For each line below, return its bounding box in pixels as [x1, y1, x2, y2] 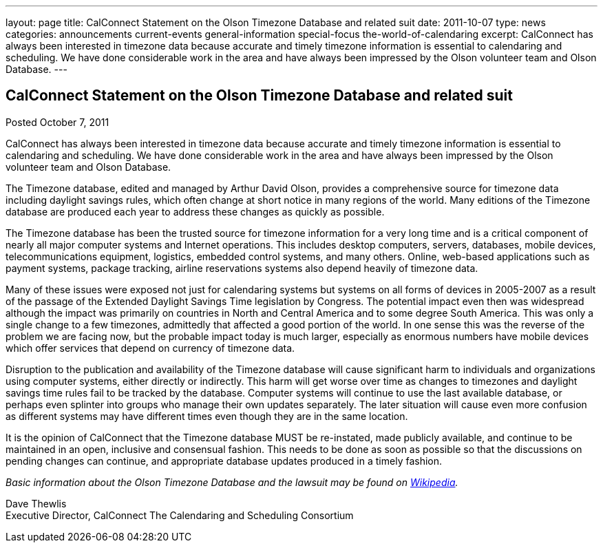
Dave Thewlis [6, 497, 67, 509]
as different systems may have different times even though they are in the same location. [6, 410, 408, 422]
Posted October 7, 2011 [6, 116, 109, 128]
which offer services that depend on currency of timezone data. [6, 341, 295, 354]
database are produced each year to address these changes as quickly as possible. [6, 205, 385, 218]
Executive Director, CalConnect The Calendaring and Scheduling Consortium [6, 509, 354, 521]
